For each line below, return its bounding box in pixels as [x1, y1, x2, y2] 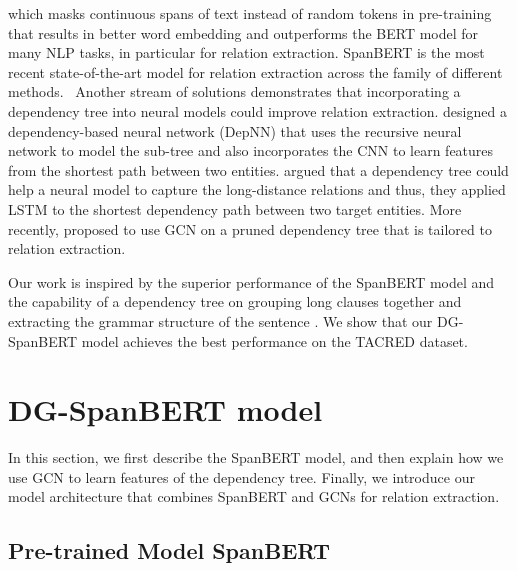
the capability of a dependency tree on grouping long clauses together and [8, 291, 462, 312]
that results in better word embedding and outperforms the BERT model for [8, 22, 479, 43]
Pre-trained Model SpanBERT [8, 535, 331, 566]
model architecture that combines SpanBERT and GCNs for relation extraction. [8, 486, 500, 507]
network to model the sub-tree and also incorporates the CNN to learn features [8, 140, 494, 161]
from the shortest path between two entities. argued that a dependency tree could [8, 159, 509, 180]
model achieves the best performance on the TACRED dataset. [81, 330, 468, 351]
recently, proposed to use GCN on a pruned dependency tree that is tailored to [8, 218, 492, 239]
